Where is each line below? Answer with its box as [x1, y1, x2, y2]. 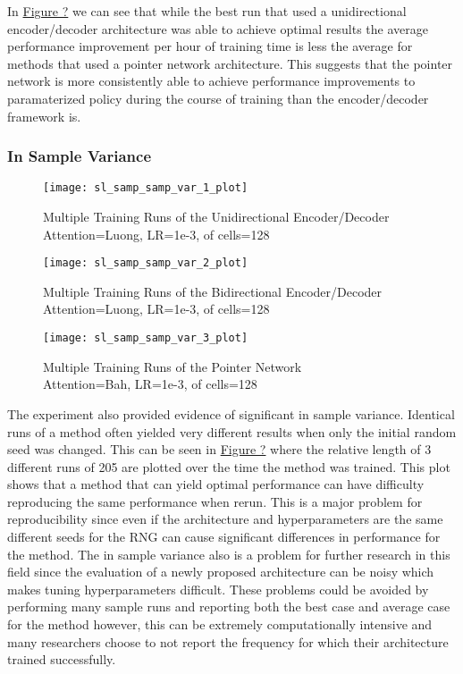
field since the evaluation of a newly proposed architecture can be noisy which [7, 562, 434, 581]
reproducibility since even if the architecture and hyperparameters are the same [7, 510, 443, 528]
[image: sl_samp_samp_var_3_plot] [43, 332, 248, 345]
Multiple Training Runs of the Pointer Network [43, 357, 302, 375]
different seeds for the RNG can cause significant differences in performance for [7, 527, 441, 546]
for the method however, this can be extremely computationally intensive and [7, 615, 433, 634]
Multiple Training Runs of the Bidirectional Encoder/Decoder [43, 282, 383, 300]
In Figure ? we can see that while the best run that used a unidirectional [7, 2, 407, 20]
